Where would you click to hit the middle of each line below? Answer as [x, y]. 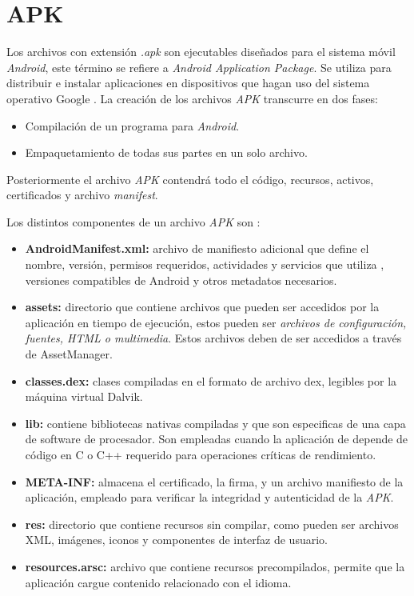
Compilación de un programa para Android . [132, 125]
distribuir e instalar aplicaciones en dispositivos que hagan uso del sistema [188, 83]
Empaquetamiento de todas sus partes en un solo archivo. [166, 152]
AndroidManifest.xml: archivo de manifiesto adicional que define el [197, 248]
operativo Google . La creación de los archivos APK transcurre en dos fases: [192, 98]
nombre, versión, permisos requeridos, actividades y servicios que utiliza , [205, 264]
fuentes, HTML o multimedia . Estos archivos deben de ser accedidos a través [213, 338]
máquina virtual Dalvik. [84, 396]
